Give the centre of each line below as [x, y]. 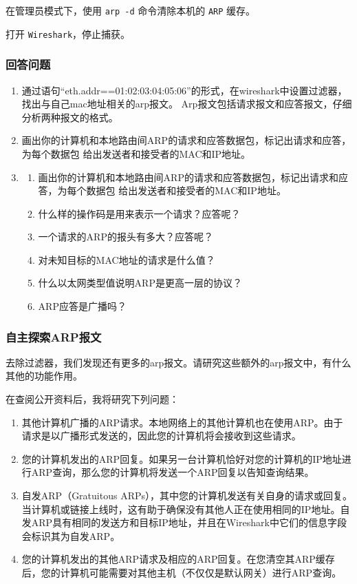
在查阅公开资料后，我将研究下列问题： [92, 399]
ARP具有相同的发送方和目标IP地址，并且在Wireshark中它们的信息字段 [189, 522]
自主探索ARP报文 [54, 336]
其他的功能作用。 [44, 376]
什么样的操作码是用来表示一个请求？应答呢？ [139, 213]
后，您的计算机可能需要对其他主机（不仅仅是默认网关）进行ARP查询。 [182, 572]
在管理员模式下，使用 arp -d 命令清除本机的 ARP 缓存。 [131, 10]
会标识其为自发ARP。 [71, 535]
